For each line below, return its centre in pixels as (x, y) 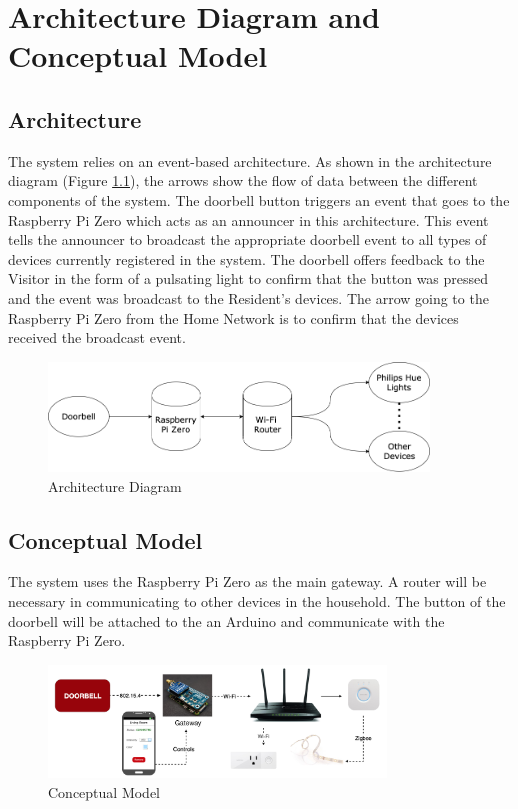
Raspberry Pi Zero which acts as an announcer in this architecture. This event (248, 219)
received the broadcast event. (97, 337)
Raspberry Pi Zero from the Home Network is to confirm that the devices (233, 317)
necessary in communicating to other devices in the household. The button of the (257, 600)
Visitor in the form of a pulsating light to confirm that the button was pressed (248, 278)
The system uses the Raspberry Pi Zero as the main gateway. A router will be (247, 581)
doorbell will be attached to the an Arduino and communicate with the (226, 620)
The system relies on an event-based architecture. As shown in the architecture (250, 160)
